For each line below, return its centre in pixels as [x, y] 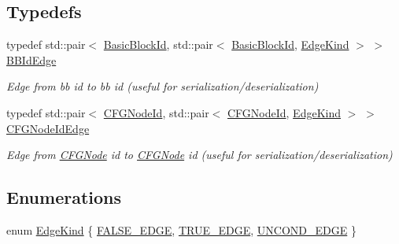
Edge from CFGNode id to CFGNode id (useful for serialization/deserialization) [199, 155]
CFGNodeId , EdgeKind [284, 112]
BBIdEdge [31, 59]
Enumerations [64, 197]
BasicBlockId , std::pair [158, 44]
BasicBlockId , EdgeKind [290, 44]
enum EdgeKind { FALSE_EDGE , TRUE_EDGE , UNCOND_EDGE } [181, 229]
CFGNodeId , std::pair [156, 112]
